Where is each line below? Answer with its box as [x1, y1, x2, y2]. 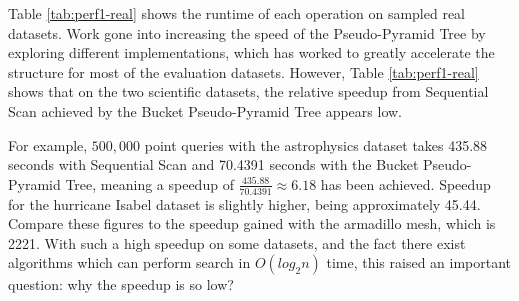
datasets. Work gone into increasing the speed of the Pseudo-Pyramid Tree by [8, 22, 486, 43]
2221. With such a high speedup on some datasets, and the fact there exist [8, 232, 466, 253]
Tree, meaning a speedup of [65, 173, 234, 194]
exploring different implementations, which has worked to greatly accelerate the [8, 42, 495, 63]
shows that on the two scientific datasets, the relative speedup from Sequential [8, 81, 489, 102]
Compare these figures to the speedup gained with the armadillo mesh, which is [8, 213, 496, 234]
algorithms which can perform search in [8, 252, 251, 273]
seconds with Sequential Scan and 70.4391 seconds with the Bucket [8, 154, 419, 175]
